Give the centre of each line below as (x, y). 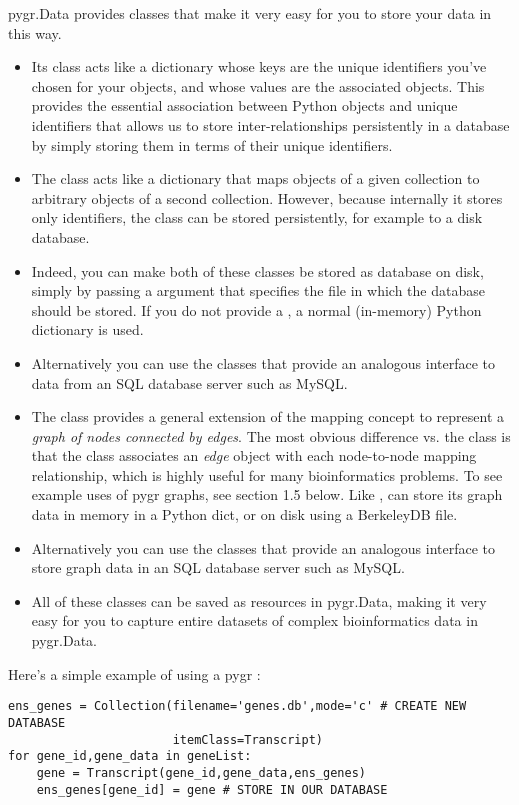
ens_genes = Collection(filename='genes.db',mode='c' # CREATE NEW (237, 706)
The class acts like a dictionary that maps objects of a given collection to (255, 178)
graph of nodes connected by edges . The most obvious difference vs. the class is (271, 435)
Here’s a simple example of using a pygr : (134, 673)
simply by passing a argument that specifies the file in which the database (258, 290)
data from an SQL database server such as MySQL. (189, 382)
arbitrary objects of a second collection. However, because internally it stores (267, 197)
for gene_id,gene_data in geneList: (130, 756)
